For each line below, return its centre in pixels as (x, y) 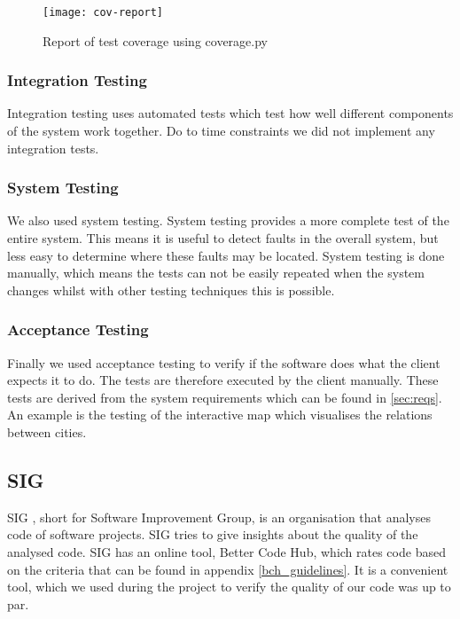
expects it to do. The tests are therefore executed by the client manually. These (223, 380)
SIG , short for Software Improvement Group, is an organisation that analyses (219, 517)
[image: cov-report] (103, 12)
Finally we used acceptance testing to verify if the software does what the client (224, 362)
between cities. (47, 432)
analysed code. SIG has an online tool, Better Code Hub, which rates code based (226, 552)
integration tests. (53, 148)
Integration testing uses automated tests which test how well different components (230, 113)
